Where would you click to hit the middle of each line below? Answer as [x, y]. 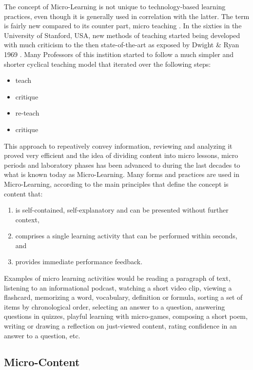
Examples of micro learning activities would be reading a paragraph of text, [117, 278]
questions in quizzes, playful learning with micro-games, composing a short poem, [126, 316]
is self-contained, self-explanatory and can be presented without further [122, 210]
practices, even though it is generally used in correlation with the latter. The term [127, 16]
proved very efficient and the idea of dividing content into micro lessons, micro [121, 155]
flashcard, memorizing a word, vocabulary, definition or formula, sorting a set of [123, 297]
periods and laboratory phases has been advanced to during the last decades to [122, 165]
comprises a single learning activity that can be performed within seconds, [126, 236]
